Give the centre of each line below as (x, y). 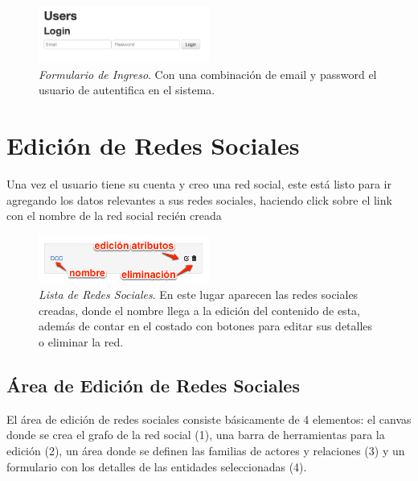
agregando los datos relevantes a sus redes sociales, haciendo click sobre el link (199, 199)
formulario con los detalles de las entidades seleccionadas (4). (157, 466)
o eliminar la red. (81, 341)
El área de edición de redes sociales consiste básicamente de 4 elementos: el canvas (209, 419)
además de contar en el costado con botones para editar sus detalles (206, 326)
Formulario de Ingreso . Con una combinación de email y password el (208, 74)
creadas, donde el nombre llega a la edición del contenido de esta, (199, 310)
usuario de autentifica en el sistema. (127, 90)
